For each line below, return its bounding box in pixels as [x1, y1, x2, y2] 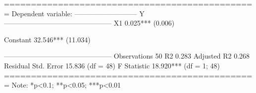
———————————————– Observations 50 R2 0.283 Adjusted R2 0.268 [4, 51, 250, 61]
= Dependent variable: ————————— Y [4, 8, 145, 18]
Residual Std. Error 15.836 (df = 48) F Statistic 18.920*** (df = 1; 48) [4, 60, 220, 70]
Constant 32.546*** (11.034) [4, 34, 91, 44]
